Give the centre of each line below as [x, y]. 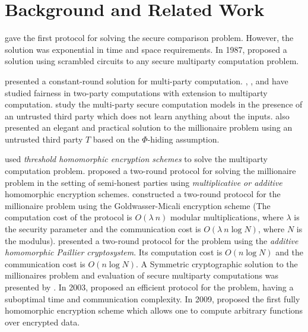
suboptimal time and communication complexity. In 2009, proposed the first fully [153, 298]
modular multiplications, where [227, 217]
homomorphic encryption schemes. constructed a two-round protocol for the [143, 194]
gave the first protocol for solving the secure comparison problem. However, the [149, 38]
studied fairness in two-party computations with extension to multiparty [136, 92]
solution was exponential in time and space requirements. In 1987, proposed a [146, 49]
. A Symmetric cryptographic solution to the [217, 263]
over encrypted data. [42, 322]
